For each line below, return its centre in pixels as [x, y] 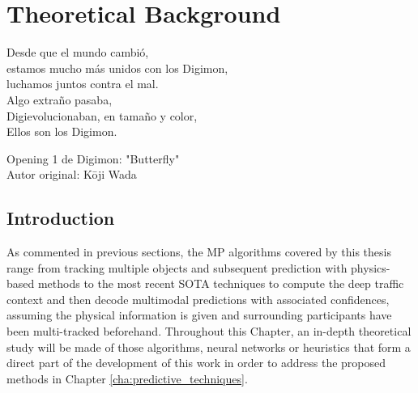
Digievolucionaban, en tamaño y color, [102, 115]
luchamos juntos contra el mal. [83, 84]
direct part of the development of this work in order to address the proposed [196, 363]
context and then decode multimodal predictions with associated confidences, [198, 299]
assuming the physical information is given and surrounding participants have [199, 315]
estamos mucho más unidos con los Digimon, [117, 68]
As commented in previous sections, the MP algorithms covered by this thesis [199, 252]
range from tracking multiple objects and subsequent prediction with [177, 267]
